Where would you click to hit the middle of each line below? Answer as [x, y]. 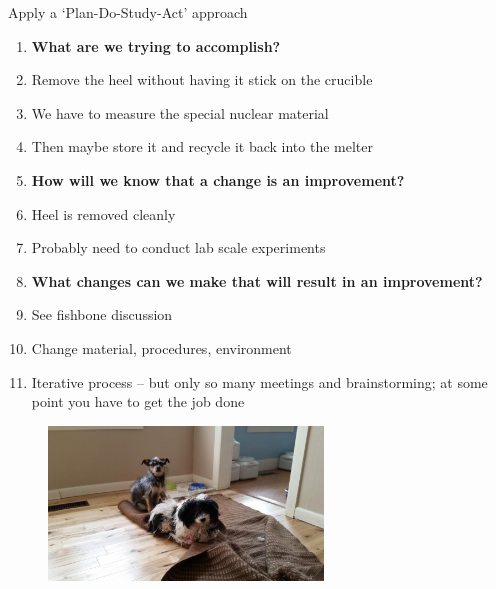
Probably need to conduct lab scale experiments [178, 247]
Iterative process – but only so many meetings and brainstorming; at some [259, 381]
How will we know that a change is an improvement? [218, 179]
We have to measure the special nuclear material [180, 112]
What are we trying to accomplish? [156, 45]
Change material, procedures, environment [161, 347]
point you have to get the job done [138, 401]
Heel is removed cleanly [103, 213]
